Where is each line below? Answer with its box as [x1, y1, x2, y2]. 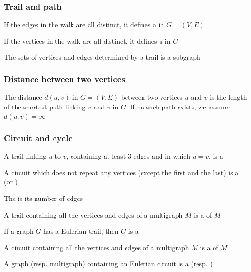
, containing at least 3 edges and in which [66, 151, 190, 161]
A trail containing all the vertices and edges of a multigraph [4, 209, 183, 219]
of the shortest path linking [4, 101, 86, 111]
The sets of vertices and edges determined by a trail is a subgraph [4, 52, 200, 62]
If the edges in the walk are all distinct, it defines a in [4, 19, 164, 30]
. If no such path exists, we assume [125, 101, 230, 111]
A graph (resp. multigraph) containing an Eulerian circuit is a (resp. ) [4, 258, 213, 269]
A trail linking [4, 151, 47, 161]
